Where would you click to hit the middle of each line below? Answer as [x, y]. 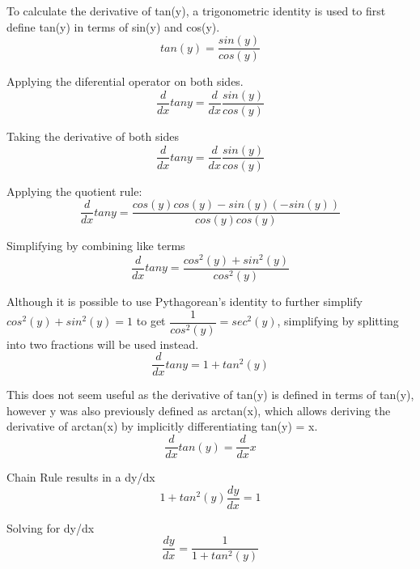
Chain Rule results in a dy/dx [81, 477]
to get [151, 321]
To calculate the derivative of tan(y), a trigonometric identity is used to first [196, 11]
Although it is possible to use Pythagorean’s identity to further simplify [185, 301]
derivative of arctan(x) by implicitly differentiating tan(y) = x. [162, 426]
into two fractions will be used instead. [103, 344]
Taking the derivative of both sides [93, 136]
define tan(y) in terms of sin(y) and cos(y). [113, 26]
